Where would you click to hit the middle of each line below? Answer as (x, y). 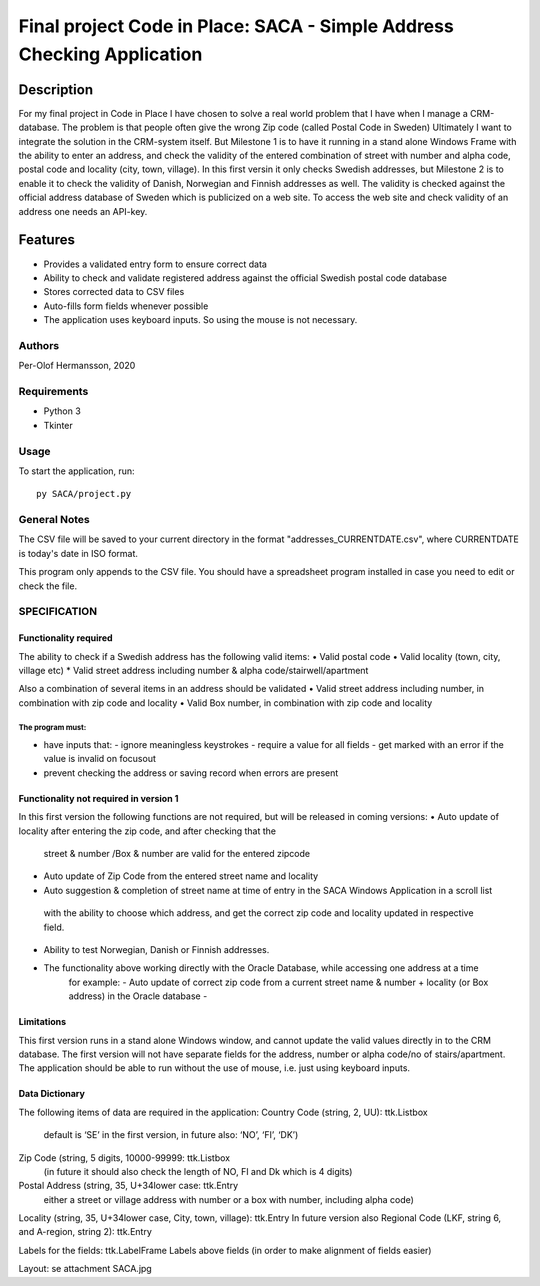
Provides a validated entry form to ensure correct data (155, 264)
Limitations (42, 1022)
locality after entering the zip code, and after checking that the (147, 831)
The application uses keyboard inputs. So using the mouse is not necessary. (200, 320)
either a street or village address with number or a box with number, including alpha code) (229, 1199)
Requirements (53, 391)
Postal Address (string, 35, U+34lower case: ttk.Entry (128, 1186)
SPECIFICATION (58, 612)
